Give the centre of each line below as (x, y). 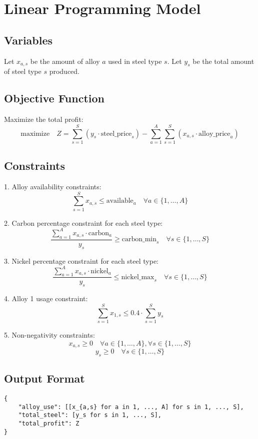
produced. (64, 71)
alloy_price (214, 134)
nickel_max (138, 277)
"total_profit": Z (49, 423)
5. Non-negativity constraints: (49, 334)
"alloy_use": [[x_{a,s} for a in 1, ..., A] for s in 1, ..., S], (131, 407)
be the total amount (223, 61)
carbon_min (139, 239)
